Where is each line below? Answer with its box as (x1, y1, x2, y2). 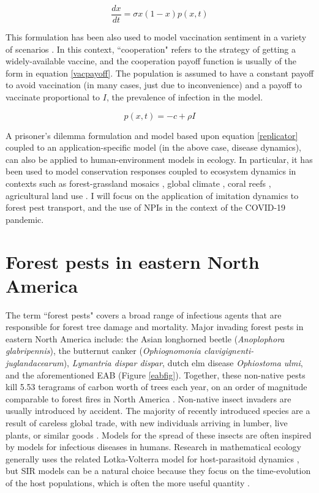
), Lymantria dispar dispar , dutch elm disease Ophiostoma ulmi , (63, 356, 303, 369)
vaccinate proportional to (6, 91, 100, 103)
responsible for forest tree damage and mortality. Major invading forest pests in (6, 320, 304, 333)
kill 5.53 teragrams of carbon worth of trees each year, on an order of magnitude (6, 380, 307, 393)
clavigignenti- (204, 344, 254, 357)
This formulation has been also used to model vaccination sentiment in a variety (6, 31, 307, 43)
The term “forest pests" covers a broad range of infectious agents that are (6, 308, 282, 321)
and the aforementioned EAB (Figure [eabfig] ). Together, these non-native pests (6, 368, 306, 381)
